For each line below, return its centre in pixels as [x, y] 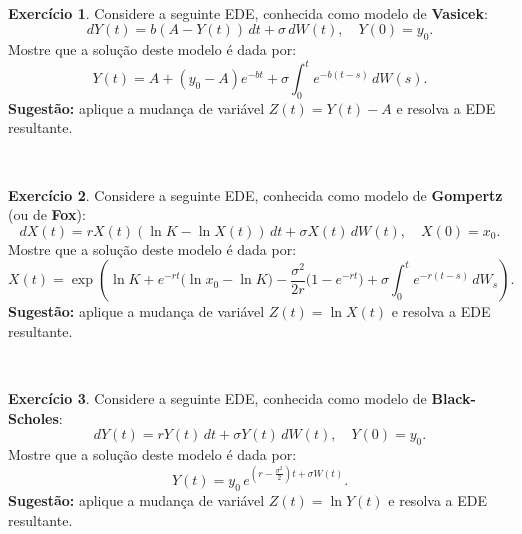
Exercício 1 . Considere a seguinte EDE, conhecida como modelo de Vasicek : [248, 12]
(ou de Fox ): [47, 214]
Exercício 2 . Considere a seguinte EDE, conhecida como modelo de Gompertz [255, 194]
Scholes [33, 417]
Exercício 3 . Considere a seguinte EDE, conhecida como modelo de [217, 398]
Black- [453, 398]
